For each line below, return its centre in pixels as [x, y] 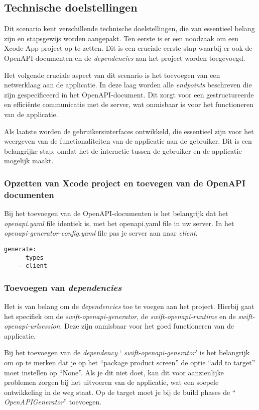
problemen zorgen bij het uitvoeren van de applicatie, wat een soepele [111, 382]
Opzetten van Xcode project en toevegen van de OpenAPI [125, 183]
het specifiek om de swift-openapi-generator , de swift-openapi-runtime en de [120, 316]
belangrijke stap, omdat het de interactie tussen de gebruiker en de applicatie [123, 150]
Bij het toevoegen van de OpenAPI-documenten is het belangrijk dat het [116, 213]
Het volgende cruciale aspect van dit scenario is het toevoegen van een [112, 75]
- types [31, 258]
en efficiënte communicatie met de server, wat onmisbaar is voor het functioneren [129, 104]
